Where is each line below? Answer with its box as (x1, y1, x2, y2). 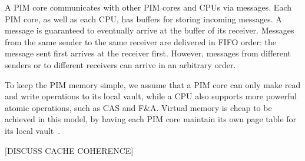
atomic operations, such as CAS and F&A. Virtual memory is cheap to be (5, 101, 272, 113)
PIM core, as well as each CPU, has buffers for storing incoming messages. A (5, 12, 282, 25)
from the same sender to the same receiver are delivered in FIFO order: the (5, 35, 276, 48)
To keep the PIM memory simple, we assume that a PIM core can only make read (5, 78, 301, 90)
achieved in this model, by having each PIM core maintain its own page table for (5, 113, 297, 125)
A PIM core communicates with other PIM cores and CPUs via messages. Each (5, 1, 292, 13)
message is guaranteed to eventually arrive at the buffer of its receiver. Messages (5, 24, 294, 36)
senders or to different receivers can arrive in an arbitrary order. (5, 58, 236, 71)
